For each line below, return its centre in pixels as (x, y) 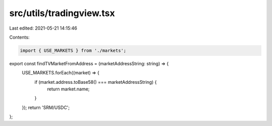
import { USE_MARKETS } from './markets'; (73, 50)
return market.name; (69, 89)
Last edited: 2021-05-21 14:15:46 (43, 28)
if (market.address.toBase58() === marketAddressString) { (96, 82)
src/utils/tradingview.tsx (62, 13)
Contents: (19, 37)
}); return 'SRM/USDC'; (46, 107)
